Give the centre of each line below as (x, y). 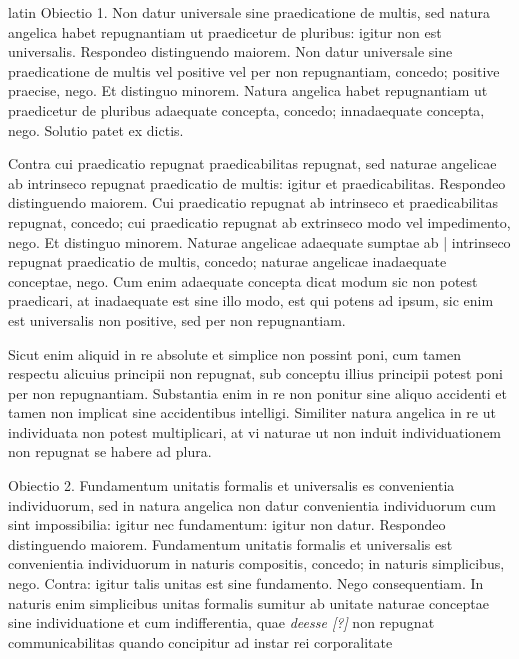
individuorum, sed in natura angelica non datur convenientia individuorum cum (252, 504)
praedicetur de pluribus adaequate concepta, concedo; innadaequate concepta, (246, 109)
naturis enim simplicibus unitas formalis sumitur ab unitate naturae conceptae (248, 602)
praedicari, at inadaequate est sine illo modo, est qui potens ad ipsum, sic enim (251, 300)
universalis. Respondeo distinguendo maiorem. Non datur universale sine (230, 51)
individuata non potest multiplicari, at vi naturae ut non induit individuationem (255, 431)
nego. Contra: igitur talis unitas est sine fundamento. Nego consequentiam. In (246, 583)
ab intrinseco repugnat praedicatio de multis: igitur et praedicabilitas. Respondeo (257, 182)
